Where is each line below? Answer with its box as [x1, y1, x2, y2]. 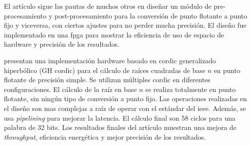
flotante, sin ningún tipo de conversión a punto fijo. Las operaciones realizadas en [4, 93, 247, 104]
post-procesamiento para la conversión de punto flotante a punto [54, 10, 248, 20]
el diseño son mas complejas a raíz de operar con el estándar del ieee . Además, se [4, 103, 246, 113]
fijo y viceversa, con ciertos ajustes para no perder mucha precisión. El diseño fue [4, 20, 247, 30]
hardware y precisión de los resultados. [4, 39, 119, 49]
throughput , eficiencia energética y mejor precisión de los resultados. [4, 131, 206, 142]
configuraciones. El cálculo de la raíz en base [4, 84, 137, 94]
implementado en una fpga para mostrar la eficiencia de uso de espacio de [4, 29, 224, 39]
